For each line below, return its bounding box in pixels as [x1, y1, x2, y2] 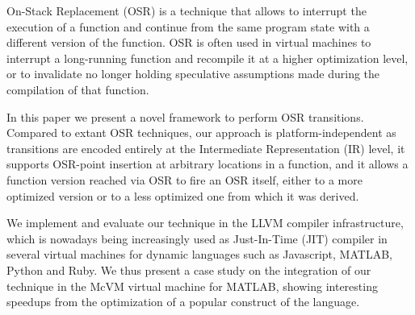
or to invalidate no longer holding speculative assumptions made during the [6, 65, 380, 82]
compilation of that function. [6, 81, 149, 97]
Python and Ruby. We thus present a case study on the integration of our [6, 261, 371, 278]
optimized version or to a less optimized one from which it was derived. [6, 187, 359, 204]
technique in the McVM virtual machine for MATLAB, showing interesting [6, 277, 378, 294]
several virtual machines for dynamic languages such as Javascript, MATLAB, [6, 246, 392, 263]
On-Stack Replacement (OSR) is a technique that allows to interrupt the [6, 2, 367, 19]
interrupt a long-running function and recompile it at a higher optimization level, [6, 49, 409, 66]
